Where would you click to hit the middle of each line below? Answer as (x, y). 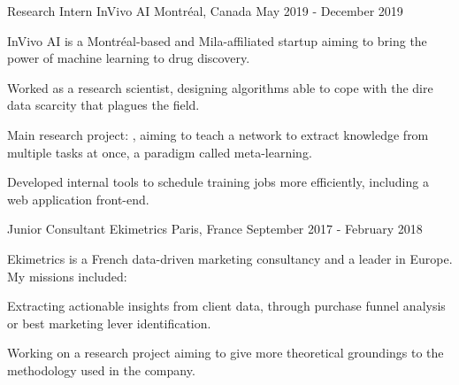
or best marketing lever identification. (109, 323)
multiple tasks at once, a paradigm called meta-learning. (160, 152)
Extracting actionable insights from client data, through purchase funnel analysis (226, 306)
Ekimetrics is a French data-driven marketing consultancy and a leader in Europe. (230, 258)
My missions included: (67, 276)
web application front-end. (78, 199)
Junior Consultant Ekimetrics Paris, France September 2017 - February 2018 (215, 229)
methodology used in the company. (101, 370)
